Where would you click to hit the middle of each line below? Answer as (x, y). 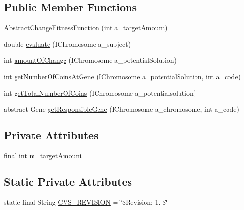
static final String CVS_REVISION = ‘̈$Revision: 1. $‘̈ (86, 202)
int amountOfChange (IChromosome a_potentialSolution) (90, 60)
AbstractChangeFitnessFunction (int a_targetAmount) (86, 27)
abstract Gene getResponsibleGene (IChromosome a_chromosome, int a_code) (122, 109)
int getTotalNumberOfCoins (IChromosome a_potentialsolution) (100, 92)
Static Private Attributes (68, 181)
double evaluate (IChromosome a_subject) (67, 43)
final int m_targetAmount (43, 155)
